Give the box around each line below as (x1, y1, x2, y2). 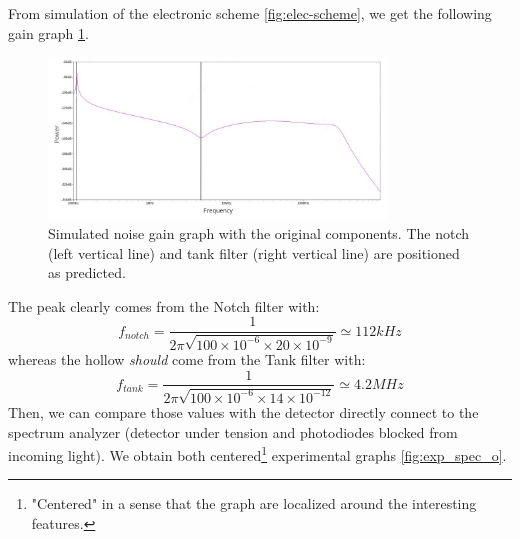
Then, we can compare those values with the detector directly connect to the (8, 401, 479, 422)
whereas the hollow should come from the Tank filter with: (8, 348, 366, 369)
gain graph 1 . (8, 22, 89, 43)
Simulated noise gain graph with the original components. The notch (48, 223, 470, 244)
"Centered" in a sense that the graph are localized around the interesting (31, 493, 477, 514)
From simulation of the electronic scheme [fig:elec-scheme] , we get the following (8, 3, 492, 23)
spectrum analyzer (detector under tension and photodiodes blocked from (8, 421, 458, 442)
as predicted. (48, 262, 126, 283)
